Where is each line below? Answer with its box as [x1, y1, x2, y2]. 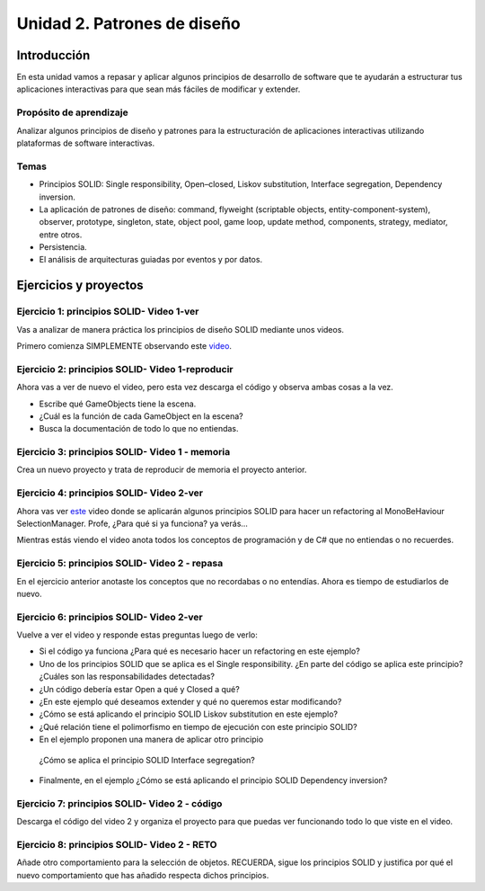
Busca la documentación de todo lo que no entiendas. [39, 423, 239, 434]
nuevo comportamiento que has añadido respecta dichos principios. [16, 869, 269, 880]
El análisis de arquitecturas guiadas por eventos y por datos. [39, 254, 263, 265]
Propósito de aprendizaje [16, 106, 129, 119]
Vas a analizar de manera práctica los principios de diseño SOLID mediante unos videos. [16, 324, 345, 334]
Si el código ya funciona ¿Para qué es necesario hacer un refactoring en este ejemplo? [39, 646, 361, 656]
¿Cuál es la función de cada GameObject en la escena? [39, 410, 243, 422]
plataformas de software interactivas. [16, 138, 155, 148]
